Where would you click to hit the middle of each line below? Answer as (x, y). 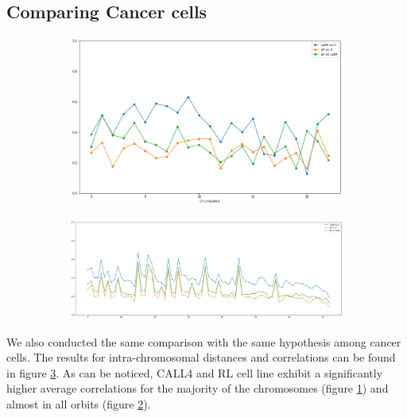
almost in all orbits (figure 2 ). (79, 404)
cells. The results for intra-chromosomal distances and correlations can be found (201, 357)
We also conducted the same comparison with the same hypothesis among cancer (204, 341)
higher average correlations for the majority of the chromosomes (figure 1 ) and (198, 388)
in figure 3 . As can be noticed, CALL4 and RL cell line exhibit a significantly (195, 372)
